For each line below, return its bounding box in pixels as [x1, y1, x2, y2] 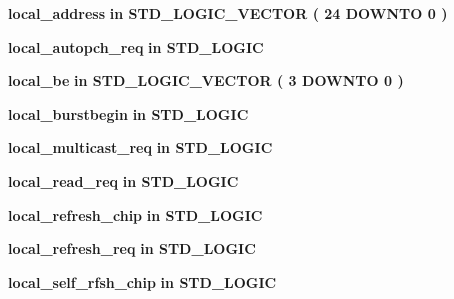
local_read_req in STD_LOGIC [8, 170, 239, 191]
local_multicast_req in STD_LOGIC [8, 137, 273, 158]
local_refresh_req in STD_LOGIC [8, 238, 256, 259]
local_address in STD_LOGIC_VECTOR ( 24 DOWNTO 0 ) [8, 3, 448, 23]
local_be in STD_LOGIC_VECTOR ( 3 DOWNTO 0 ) [8, 70, 404, 91]
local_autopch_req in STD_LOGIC [8, 36, 264, 57]
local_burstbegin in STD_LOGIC [8, 103, 249, 124]
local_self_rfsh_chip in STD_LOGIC [8, 271, 277, 292]
